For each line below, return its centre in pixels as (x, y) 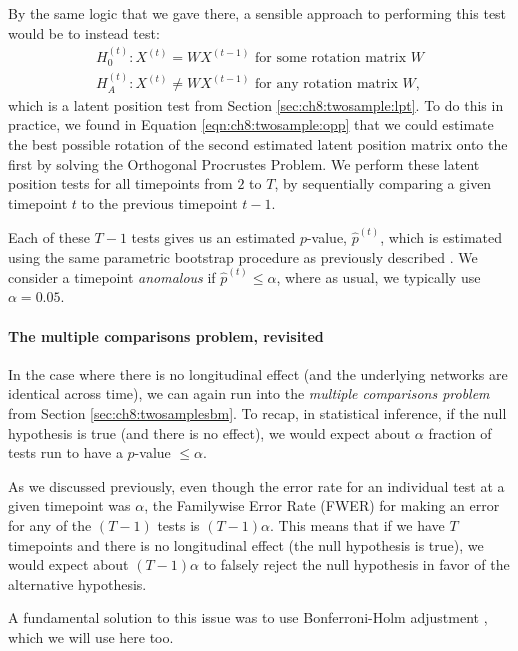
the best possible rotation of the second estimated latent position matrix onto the (258, 143)
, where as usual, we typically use (378, 276)
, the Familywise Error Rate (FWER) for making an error (322, 505)
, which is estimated (441, 236)
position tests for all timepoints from (120, 183)
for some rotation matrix (331, 58)
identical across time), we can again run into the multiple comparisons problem (249, 393)
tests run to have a (65, 452)
